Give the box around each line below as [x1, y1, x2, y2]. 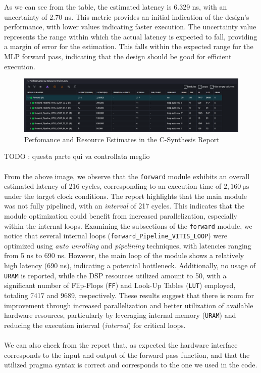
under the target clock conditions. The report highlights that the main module [4, 190, 247, 201]
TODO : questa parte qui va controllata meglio [4, 151, 150, 161]
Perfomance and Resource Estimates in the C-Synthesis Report [24, 134, 220, 144]
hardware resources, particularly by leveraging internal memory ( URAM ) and [4, 310, 236, 320]
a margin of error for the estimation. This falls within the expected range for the [4, 41, 253, 52]
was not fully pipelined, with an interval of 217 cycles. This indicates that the [4, 200, 245, 211]
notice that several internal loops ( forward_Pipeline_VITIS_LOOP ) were [4, 230, 228, 241]
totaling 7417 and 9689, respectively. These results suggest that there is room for [4, 289, 254, 300]
